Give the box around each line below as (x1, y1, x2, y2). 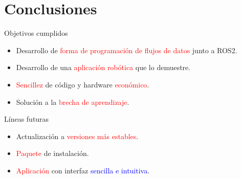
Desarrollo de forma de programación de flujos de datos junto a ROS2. (16, 44, 237, 55)
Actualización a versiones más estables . (16, 130, 139, 141)
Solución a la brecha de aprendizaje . (16, 96, 129, 107)
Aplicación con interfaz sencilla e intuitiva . (16, 165, 150, 175)
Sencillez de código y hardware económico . (16, 79, 149, 89)
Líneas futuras (4, 114, 49, 124)
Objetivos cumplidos (4, 28, 68, 38)
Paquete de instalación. (16, 148, 89, 159)
